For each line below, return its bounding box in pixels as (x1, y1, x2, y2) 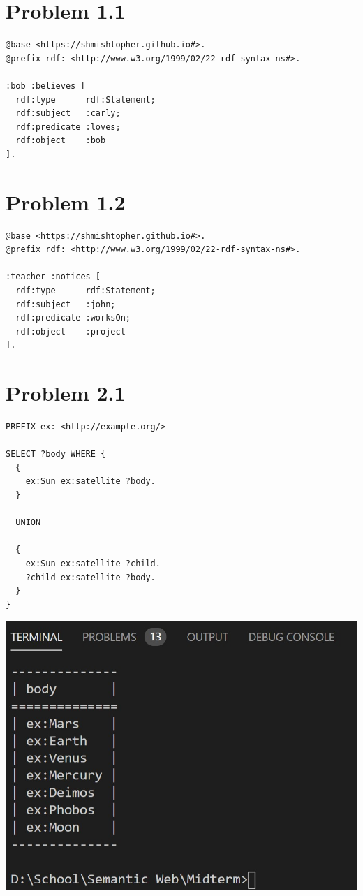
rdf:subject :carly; (15, 108, 121, 119)
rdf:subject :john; (15, 299, 116, 309)
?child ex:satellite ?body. (25, 572, 156, 582)
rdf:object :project (15, 326, 126, 337)
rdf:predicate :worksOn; (15, 313, 131, 323)
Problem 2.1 (6, 379, 126, 407)
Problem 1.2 (6, 187, 126, 216)
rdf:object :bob (15, 135, 106, 146)
